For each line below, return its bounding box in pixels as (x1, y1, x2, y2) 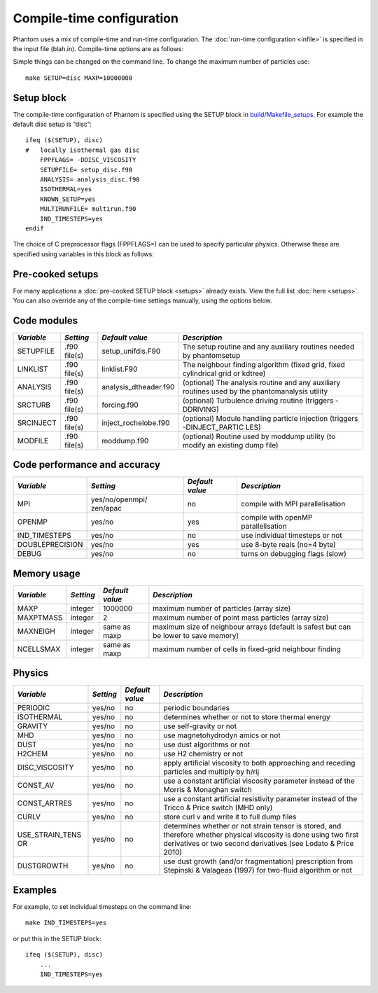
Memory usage (13, 567, 80, 579)
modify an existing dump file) (182, 440, 279, 450)
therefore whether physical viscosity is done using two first (163, 830, 359, 840)
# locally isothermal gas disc (25, 146, 140, 154)
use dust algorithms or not (163, 739, 251, 749)
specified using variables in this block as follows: (13, 249, 154, 258)
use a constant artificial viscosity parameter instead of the (163, 776, 355, 786)
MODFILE (17, 436, 49, 445)
